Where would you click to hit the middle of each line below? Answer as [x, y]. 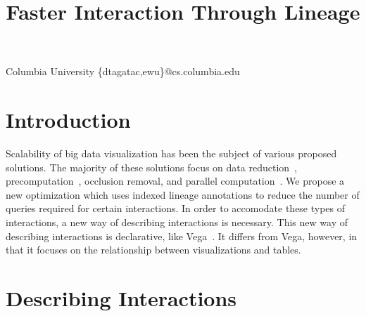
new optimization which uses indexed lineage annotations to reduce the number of [183, 194]
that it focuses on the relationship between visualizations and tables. [153, 250]
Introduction [68, 120]
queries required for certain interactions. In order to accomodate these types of [176, 208]
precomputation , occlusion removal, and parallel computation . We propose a [175, 181]
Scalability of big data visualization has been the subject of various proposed [171, 153]
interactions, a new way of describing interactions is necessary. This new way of [177, 222]
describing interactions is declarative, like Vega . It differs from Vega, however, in [182, 236]
